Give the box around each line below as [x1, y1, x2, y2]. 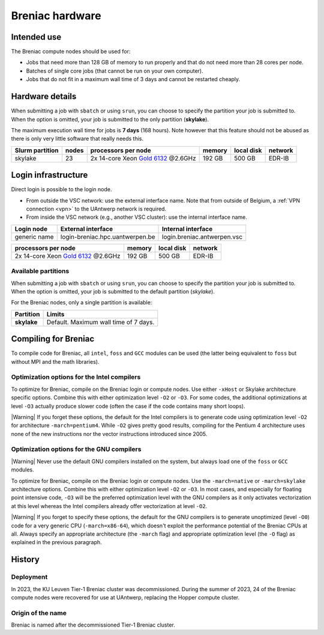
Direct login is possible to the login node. [11, 186, 112, 193]
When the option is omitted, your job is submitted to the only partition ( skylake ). [11, 115, 209, 123]
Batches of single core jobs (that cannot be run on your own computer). [26, 67, 203, 75]
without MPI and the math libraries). [11, 358, 100, 365]
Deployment [11, 573, 48, 581]
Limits [46, 310, 65, 318]
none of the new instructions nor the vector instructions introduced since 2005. [11, 430, 208, 437]
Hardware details [11, 91, 77, 102]
